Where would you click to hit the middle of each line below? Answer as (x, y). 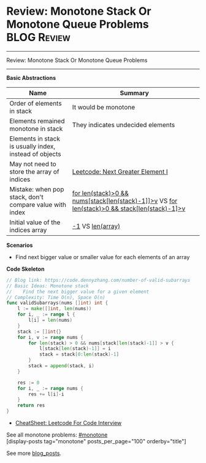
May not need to (33, 164)
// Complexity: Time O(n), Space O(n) (56, 297)
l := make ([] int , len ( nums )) (55, 309)
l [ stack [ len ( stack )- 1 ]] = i (75, 349)
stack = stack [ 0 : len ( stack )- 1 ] (79, 354)
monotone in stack (36, 128)
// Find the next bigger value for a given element (78, 292)
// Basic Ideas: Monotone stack (48, 286)
